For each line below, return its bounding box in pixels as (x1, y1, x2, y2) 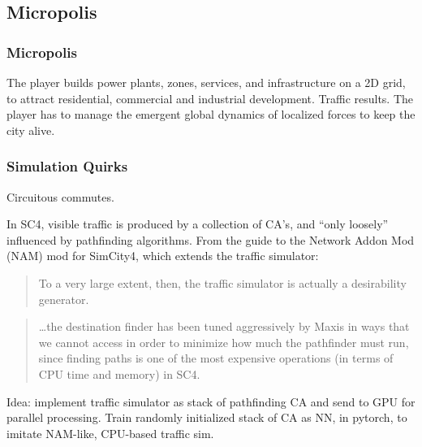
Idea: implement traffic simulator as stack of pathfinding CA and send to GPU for (6, 393, 416, 410)
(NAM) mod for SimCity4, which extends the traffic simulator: (6, 247, 319, 264)
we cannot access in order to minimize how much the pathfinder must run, (38, 333, 409, 350)
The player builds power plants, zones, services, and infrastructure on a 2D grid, (6, 74, 406, 90)
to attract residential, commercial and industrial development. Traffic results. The (6, 89, 414, 106)
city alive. (6, 121, 55, 138)
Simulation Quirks (6, 156, 128, 176)
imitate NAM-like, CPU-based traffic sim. (6, 424, 214, 441)
